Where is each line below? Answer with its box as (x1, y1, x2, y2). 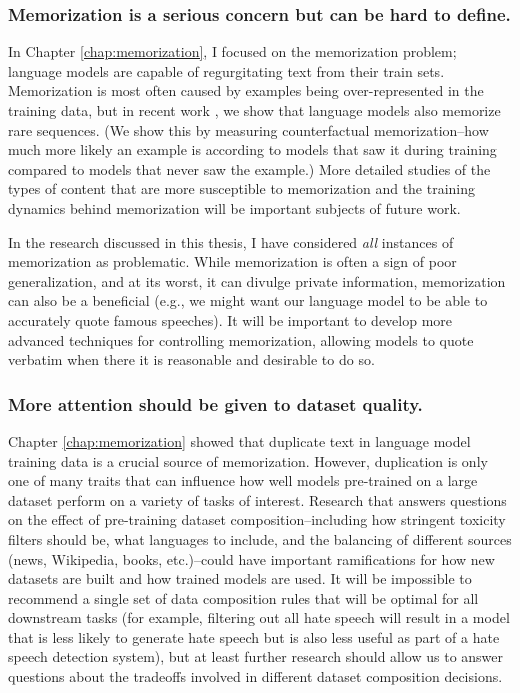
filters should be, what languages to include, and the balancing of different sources (8, 528, 512, 549)
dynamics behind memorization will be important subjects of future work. (8, 197, 461, 218)
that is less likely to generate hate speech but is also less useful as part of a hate (8, 626, 500, 647)
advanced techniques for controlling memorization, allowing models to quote (8, 329, 474, 350)
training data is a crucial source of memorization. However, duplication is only (8, 450, 488, 471)
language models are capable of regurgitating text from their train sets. (8, 60, 445, 81)
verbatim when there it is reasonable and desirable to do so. (8, 349, 375, 370)
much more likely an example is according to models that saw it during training (8, 139, 497, 160)
